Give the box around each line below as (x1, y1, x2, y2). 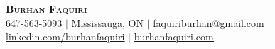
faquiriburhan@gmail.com (153, 15, 264, 30)
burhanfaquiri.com (134, 29, 214, 44)
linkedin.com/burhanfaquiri (6, 29, 125, 44)
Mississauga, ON (71, 15, 144, 30)
